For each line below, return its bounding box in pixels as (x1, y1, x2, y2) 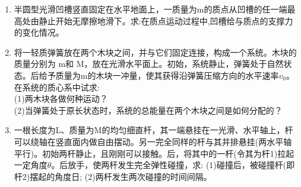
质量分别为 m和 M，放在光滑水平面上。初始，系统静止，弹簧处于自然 (14, 57, 284, 70)
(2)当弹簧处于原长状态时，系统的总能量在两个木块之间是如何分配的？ (14, 104, 283, 116)
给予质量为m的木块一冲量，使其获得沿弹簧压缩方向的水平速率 (39, 69, 279, 81)
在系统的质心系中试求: (14, 80, 100, 93)
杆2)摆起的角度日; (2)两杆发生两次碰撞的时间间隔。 (14, 170, 212, 182)
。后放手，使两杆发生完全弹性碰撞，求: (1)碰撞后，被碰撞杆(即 (51, 159, 295, 171)
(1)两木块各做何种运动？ (14, 92, 108, 105)
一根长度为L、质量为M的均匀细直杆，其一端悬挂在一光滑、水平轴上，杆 (14, 124, 293, 136)
